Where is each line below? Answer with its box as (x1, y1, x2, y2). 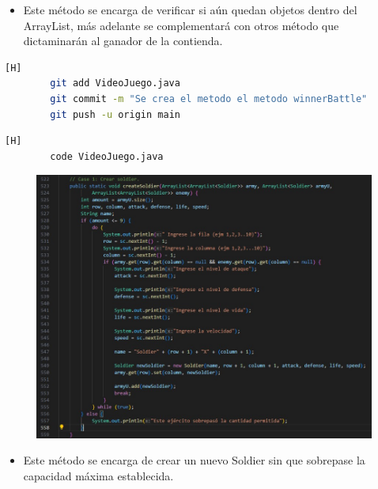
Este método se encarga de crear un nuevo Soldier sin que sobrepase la (23, 452, 365, 468)
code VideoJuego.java (50, 150, 164, 162)
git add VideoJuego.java (50, 78, 180, 89)
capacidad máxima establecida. (23, 468, 174, 484)
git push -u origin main (50, 108, 180, 120)
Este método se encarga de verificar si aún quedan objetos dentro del (23, 2, 357, 17)
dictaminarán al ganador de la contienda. (23, 32, 223, 49)
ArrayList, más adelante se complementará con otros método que (23, 17, 339, 33)
